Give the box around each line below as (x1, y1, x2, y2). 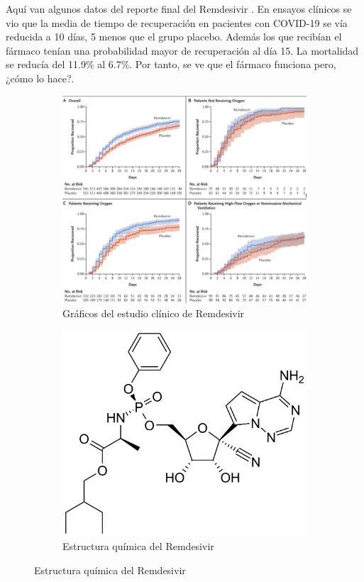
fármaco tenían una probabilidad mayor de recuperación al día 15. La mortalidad (6, 43, 359, 57)
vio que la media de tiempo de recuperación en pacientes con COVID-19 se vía (6, 15, 348, 30)
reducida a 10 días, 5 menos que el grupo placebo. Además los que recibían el (6, 29, 342, 44)
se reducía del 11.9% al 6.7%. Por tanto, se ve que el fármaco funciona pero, (6, 57, 336, 72)
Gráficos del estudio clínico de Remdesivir (62, 305, 245, 320)
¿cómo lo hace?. (6, 70, 75, 85)
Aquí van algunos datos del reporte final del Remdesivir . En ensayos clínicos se (6, 1, 352, 16)
